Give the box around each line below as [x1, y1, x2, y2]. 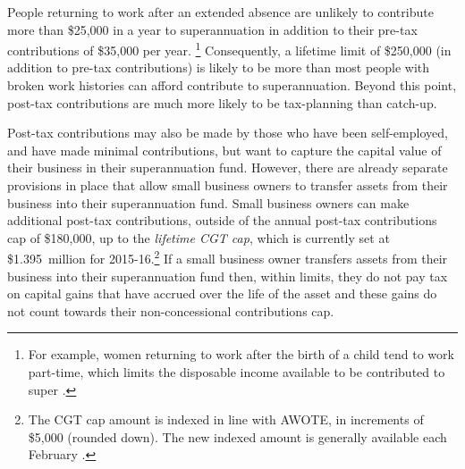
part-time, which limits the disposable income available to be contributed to [28, 363, 445, 381]
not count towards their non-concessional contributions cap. [7, 301, 334, 320]
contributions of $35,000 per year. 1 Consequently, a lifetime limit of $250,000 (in [7, 38, 452, 59]
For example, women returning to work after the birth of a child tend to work [28, 345, 454, 364]
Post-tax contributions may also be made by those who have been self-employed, [7, 123, 448, 142]
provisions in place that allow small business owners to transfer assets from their [7, 176, 448, 194]
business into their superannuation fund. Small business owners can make [7, 193, 410, 212]
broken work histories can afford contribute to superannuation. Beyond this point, [7, 76, 457, 95]
